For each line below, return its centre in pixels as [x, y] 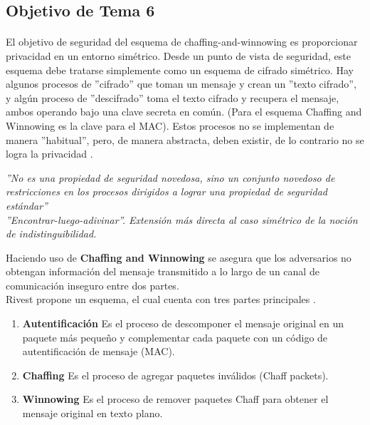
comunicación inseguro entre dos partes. [92, 285]
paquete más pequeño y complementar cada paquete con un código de [175, 337]
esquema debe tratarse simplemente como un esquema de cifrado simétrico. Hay [180, 70]
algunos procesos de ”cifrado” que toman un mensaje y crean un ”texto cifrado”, [181, 84]
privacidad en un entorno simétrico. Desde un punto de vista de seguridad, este [178, 55]
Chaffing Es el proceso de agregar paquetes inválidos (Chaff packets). [175, 375]
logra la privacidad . [49, 154]
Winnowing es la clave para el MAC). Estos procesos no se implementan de [170, 125]
